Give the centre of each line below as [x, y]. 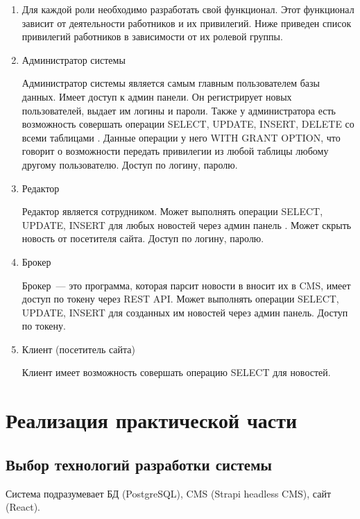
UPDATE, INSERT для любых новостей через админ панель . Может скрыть [187, 224]
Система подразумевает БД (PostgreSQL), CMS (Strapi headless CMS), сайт [169, 493]
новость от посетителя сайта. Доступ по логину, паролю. [143, 238]
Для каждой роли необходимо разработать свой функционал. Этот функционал [188, 9]
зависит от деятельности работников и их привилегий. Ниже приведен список [187, 23]
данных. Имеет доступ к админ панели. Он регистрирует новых [157, 96]
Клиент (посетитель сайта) [79, 349]
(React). [23, 507]
